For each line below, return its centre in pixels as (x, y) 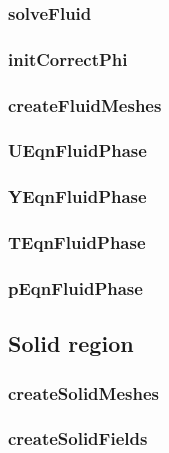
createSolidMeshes (83, 392)
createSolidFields (78, 438)
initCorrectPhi (68, 58)
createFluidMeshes (85, 104)
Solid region (71, 343)
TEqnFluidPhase (77, 242)
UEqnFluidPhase (77, 150)
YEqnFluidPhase (77, 196)
